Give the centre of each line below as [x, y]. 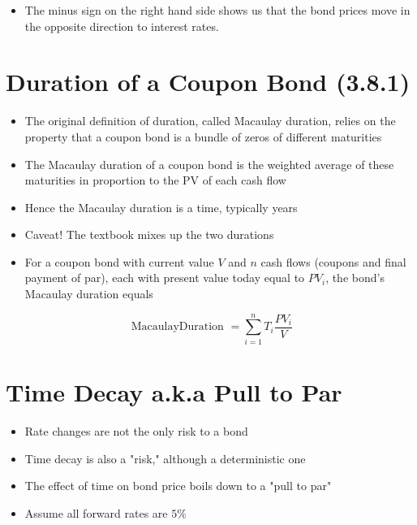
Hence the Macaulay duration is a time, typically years [161, 207]
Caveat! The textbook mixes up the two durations [149, 234]
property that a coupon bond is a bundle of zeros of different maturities [203, 136]
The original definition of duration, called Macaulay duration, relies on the [210, 121]
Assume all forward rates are [96, 512]
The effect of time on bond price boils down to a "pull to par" [178, 486]
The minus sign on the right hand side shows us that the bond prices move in [217, 10]
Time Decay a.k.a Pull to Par [174, 391]
